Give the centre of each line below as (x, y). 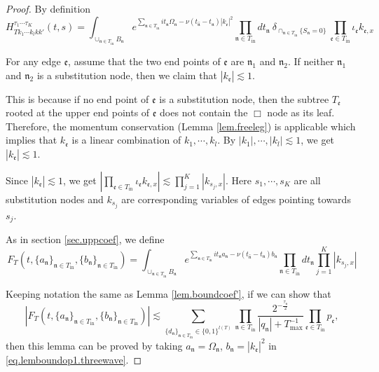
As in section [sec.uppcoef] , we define (85, 239)
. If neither (311, 61)
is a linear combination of (126, 140)
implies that (32, 140)
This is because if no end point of (77, 98)
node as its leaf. (301, 112)
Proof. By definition (48, 8)
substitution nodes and (55, 199)
